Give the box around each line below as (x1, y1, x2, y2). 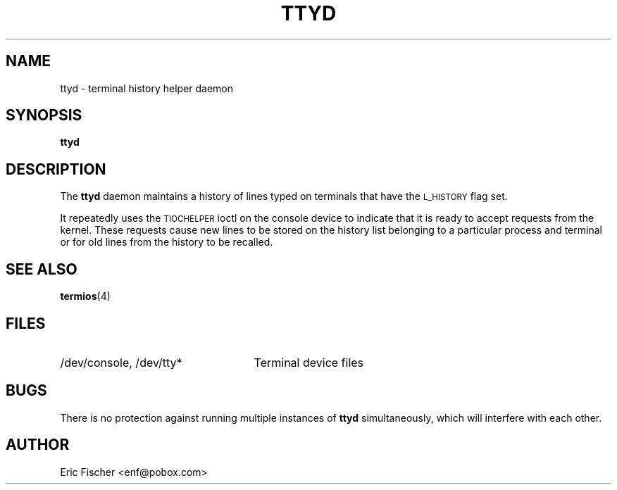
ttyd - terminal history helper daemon (60, 82, 234, 94)
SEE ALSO (6, 260, 77, 278)
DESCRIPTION (6, 160, 106, 178)
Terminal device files (254, 355, 364, 370)
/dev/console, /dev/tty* (60, 355, 182, 370)
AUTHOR (6, 436, 70, 454)
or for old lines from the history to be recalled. (60, 236, 273, 249)
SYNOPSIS (6, 106, 82, 125)
